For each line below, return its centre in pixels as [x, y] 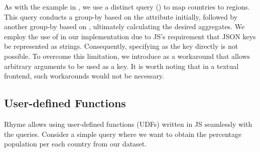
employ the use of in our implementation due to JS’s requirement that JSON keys [130, 36]
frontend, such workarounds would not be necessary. [84, 76]
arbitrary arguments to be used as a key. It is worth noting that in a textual [121, 66]
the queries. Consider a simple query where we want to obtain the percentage [123, 134]
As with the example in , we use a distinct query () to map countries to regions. [127, 7]
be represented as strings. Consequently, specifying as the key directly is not [121, 46]
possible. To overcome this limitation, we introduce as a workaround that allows [127, 56]
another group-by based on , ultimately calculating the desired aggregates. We [124, 26]
